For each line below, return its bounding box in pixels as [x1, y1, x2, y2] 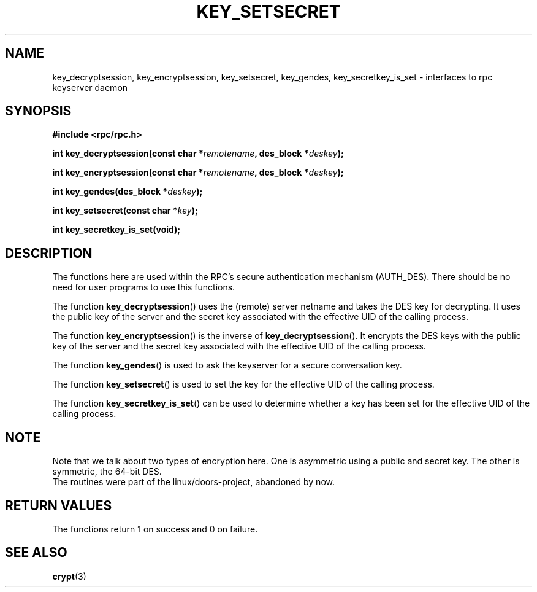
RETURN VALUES [5, 497, 112, 513]
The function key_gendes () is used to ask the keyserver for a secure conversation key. [52, 360, 402, 371]
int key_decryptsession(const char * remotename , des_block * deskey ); [52, 148, 344, 159]
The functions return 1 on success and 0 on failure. [52, 523, 258, 534]
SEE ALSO [5, 545, 67, 561]
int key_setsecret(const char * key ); [52, 205, 198, 216]
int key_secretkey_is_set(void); [52, 224, 181, 235]
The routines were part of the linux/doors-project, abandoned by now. [52, 477, 335, 488]
